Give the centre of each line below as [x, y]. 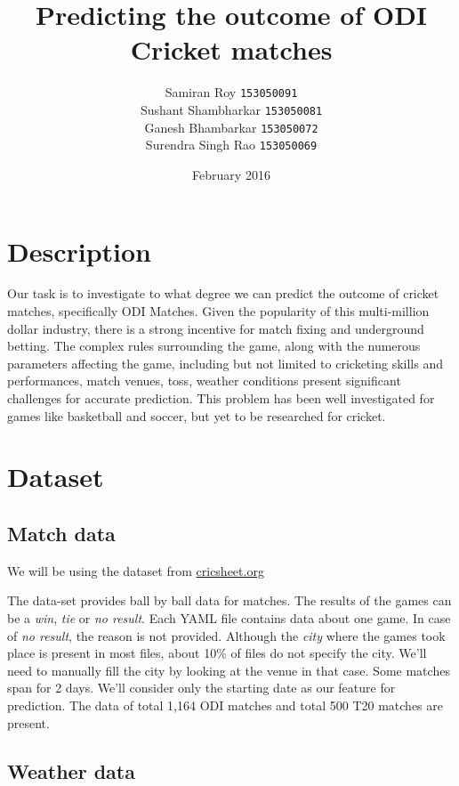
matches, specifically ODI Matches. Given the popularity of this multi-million [218, 311]
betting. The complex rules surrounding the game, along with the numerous [214, 346]
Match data [61, 533]
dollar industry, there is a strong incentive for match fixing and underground [216, 328]
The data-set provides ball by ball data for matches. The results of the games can [229, 600]
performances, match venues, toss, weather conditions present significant [204, 381]
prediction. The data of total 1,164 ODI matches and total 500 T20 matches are [225, 705]
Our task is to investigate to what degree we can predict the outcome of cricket [223, 293]
